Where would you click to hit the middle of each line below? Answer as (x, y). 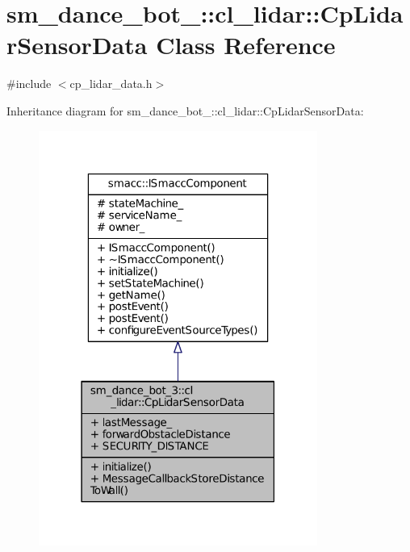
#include (29, 84)
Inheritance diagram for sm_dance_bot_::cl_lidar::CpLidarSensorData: (185, 110)
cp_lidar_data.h (111, 84)
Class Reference (246, 45)
